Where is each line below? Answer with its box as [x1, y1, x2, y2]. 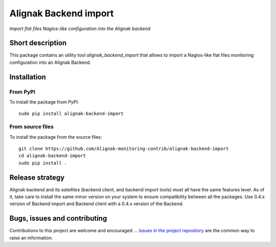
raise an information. [9, 235, 53, 241]
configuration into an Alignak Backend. [9, 59, 91, 65]
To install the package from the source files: [9, 134, 102, 140]
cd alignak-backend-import [18, 153, 86, 159]
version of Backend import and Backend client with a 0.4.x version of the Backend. [9, 201, 184, 207]
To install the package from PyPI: [9, 99, 79, 105]
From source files [9, 123, 54, 130]
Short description [9, 39, 67, 47]
